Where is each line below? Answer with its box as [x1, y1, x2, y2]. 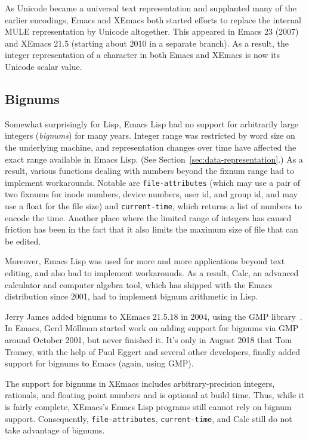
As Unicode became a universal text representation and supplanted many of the [5, 2, 296, 14]
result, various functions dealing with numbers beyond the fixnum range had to [5, 164, 295, 177]
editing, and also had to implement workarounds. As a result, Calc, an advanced [5, 267, 299, 279]
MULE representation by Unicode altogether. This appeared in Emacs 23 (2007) [5, 25, 299, 38]
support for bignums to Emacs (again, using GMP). [5, 357, 194, 369]
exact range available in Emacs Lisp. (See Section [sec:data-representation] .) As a [5, 152, 303, 165]
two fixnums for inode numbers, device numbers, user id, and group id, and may [5, 188, 298, 200]
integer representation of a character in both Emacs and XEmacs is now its [5, 48, 280, 61]
